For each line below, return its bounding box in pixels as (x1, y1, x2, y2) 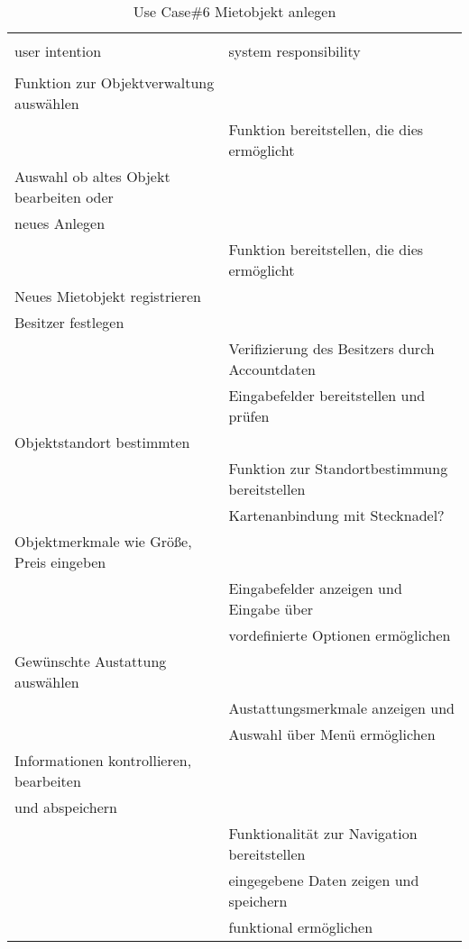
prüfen (228, 406, 270, 426)
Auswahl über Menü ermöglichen (228, 724, 436, 744)
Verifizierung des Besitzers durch (228, 338, 435, 359)
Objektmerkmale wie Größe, (14, 531, 192, 552)
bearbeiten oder (14, 187, 114, 207)
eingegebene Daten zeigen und (228, 870, 419, 890)
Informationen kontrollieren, (14, 750, 192, 771)
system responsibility (228, 41, 361, 61)
